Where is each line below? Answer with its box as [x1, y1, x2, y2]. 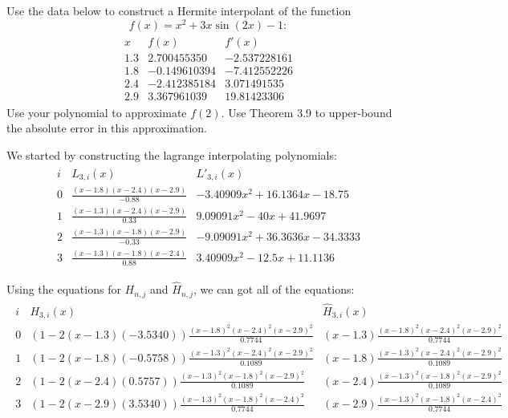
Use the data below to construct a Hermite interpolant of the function [6, 2, 352, 18]
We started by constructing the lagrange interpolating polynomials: [6, 147, 337, 164]
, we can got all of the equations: [193, 281, 355, 298]
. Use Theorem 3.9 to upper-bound [221, 103, 392, 120]
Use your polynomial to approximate [6, 103, 187, 120]
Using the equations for [6, 281, 121, 298]
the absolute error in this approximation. [6, 120, 208, 136]
